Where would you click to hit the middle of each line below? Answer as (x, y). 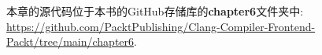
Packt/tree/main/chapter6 (70, 41)
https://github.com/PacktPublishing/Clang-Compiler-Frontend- (161, 26)
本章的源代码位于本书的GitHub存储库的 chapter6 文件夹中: (155, 11)
